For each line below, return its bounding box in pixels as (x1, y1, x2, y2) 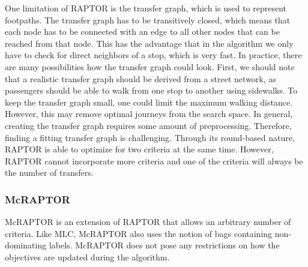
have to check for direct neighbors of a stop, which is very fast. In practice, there (5, 49, 302, 61)
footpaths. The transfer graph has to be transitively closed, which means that (5, 13, 291, 26)
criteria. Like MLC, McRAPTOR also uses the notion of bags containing (5, 227, 273, 239)
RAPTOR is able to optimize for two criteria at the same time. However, (5, 143, 274, 155)
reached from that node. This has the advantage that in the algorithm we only (5, 37, 294, 49)
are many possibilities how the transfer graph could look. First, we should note (5, 60, 295, 73)
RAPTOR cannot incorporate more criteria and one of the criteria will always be (5, 154, 303, 167)
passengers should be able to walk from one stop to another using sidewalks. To (5, 84, 298, 97)
